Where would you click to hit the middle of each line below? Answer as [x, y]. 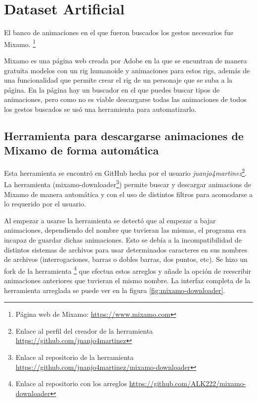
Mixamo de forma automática [82, 150]
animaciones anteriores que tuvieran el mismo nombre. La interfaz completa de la [127, 280]
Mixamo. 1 [20, 43]
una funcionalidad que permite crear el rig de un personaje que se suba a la [118, 80]
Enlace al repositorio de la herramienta [75, 357]
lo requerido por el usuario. [45, 204]
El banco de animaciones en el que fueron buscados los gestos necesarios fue [119, 32]
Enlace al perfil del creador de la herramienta [84, 330]
